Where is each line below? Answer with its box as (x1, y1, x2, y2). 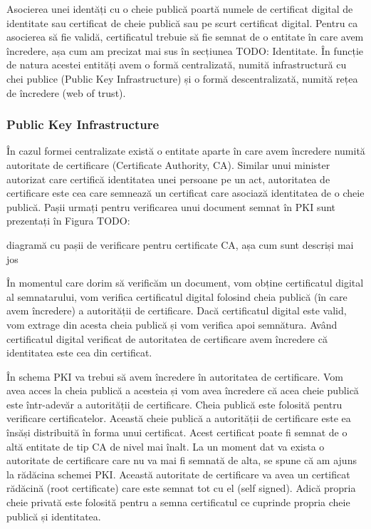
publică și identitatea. (6, 508, 101, 523)
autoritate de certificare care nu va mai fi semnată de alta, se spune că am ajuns (6, 453, 357, 468)
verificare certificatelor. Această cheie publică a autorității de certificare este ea (6, 411, 351, 426)
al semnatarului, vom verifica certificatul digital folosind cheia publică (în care (6, 289, 348, 304)
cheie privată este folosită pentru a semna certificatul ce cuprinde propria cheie (6, 495, 350, 510)
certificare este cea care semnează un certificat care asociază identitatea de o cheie (6, 185, 365, 200)
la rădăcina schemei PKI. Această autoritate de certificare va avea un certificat (6, 466, 350, 481)
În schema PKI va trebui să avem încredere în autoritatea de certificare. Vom (6, 369, 344, 384)
